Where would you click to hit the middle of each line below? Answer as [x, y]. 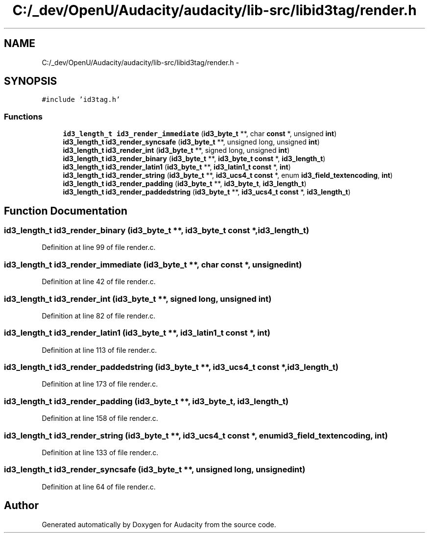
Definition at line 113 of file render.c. [99, 350]
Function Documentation [66, 211]
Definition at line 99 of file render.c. [99, 247]
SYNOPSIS [31, 81]
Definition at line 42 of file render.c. [99, 282]
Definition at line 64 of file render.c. [99, 487]
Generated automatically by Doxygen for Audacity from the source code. [159, 524]
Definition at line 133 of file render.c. [100, 452]
